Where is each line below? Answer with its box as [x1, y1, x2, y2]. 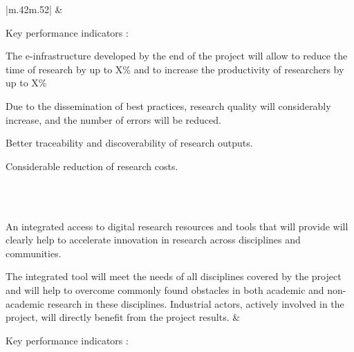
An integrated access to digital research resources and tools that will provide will [6, 219, 348, 233]
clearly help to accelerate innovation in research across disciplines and [6, 232, 301, 247]
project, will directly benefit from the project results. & [6, 310, 241, 324]
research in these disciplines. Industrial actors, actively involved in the [47, 296, 344, 311]
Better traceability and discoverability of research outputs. [6, 136, 253, 150]
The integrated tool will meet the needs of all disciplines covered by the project [6, 269, 342, 284]
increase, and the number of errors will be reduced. [6, 112, 221, 127]
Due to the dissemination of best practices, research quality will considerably [6, 98, 331, 113]
